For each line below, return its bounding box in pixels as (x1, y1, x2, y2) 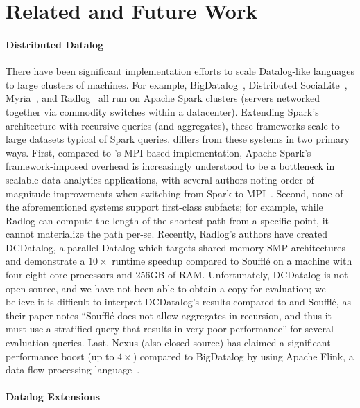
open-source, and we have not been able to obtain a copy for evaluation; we (6, 281, 326, 295)
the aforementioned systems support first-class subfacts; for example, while (6, 199, 323, 214)
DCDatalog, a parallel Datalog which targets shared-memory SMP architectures (6, 240, 346, 254)
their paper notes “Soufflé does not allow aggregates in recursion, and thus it (6, 308, 332, 322)
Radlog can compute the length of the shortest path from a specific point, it (6, 213, 329, 227)
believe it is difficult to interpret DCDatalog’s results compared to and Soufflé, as (6, 294, 351, 309)
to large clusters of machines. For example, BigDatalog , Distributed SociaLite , (6, 77, 348, 91)
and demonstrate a (6, 254, 85, 268)
